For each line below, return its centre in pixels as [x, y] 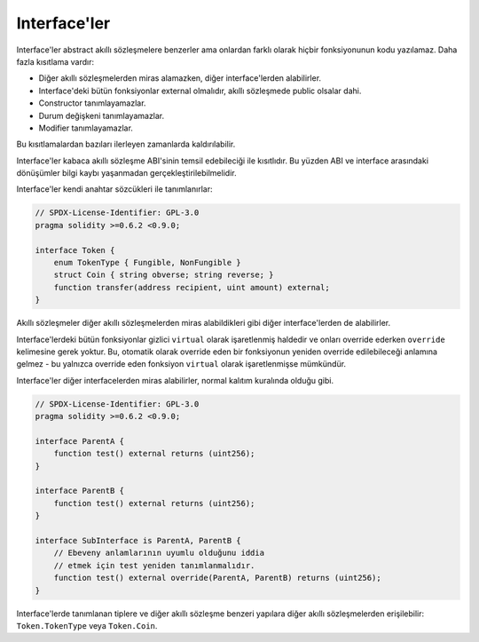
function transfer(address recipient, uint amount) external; [192, 287]
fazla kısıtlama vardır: [55, 61]
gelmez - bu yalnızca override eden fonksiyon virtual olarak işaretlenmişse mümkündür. [181, 364]
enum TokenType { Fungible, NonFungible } [147, 262]
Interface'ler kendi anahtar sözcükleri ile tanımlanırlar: [114, 189]
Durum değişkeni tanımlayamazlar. [102, 115]
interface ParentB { [79, 491]
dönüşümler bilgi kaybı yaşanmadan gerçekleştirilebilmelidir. [126, 173]
